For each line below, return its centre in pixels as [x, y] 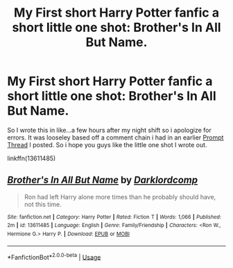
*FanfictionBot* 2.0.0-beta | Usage [54, 256]
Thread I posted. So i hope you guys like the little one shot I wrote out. [107, 144]
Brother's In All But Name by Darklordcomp [103, 180]
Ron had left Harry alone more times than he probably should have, [120, 196]
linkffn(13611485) [32, 158]
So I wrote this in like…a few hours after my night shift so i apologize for [109, 130]
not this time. [43, 204]
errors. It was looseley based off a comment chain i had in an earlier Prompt [115, 137]
